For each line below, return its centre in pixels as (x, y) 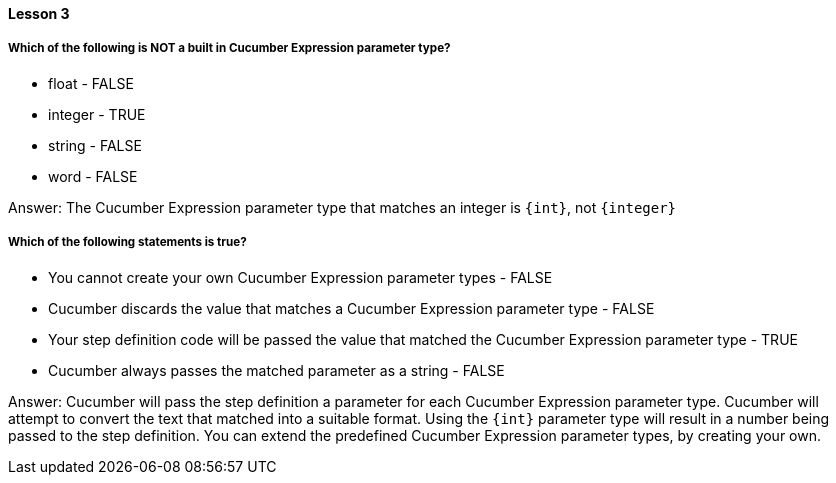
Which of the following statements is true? (127, 242)
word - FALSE (93, 176)
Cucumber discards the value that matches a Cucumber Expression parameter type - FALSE (351, 308)
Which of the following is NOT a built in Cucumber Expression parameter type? (229, 48)
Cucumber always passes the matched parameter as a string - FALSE (276, 370)
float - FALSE (91, 83)
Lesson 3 (39, 13)
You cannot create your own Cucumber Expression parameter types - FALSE (300, 277)
